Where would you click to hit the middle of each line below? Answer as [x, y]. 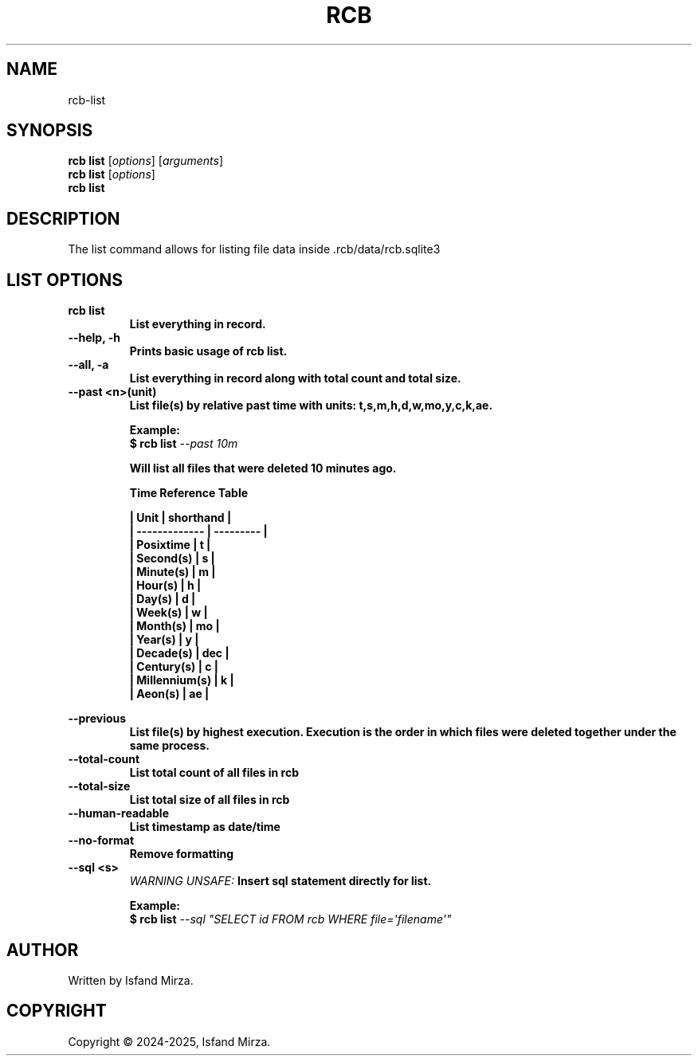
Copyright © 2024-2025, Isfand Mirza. [169, 1041]
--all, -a [88, 365]
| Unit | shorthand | [180, 518]
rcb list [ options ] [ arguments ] [145, 161]
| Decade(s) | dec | [179, 653]
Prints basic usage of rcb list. [208, 351]
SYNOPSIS [50, 131]
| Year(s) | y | [164, 640]
